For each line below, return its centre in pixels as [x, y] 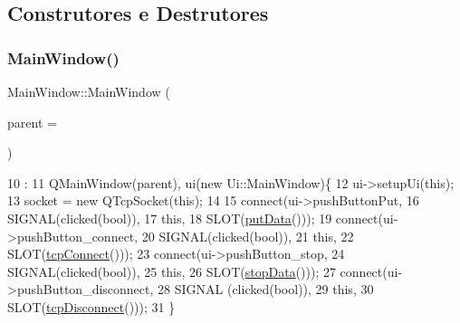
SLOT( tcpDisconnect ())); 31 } [91, 306]
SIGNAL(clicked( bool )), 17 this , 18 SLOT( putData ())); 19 [170, 218]
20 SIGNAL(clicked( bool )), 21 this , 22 [248, 236]
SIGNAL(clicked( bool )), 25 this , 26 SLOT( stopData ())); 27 [172, 271]
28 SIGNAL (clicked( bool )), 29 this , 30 [266, 289]
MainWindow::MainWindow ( [89, 91]
